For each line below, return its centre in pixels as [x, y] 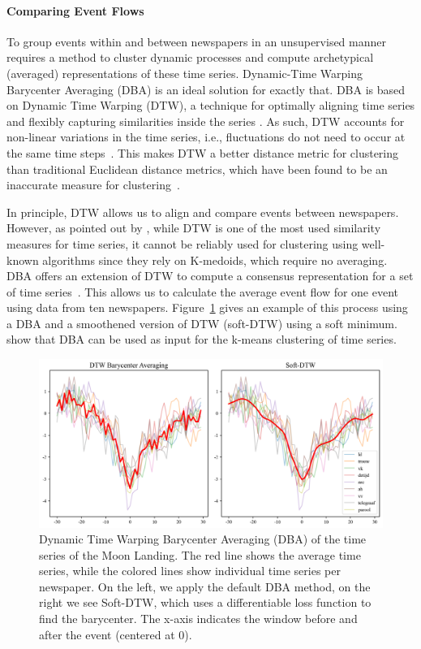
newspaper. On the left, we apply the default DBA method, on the [205, 586]
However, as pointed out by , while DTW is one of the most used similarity [194, 228]
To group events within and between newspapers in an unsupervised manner [197, 41]
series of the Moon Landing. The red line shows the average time [200, 554]
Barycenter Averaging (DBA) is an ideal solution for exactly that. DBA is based [206, 89]
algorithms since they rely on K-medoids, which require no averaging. [215, 260]
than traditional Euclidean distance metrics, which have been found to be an [197, 169]
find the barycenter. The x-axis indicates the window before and [198, 619]
